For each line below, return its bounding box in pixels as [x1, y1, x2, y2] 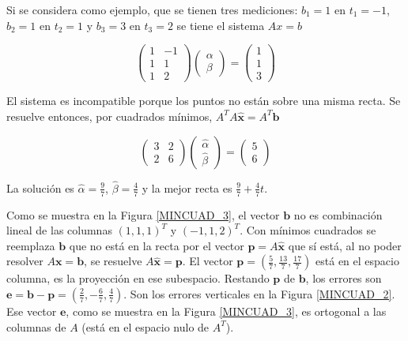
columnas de [6, 318, 66, 335]
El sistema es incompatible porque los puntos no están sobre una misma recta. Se [6, 92, 401, 109]
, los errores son [305, 270, 382, 287]
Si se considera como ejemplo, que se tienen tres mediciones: [6, 2, 298, 17]
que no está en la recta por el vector [69, 237, 244, 253]
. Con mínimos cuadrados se [240, 222, 376, 238]
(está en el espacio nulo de [81, 318, 210, 335]
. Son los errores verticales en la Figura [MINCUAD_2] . [123, 285, 395, 302]
